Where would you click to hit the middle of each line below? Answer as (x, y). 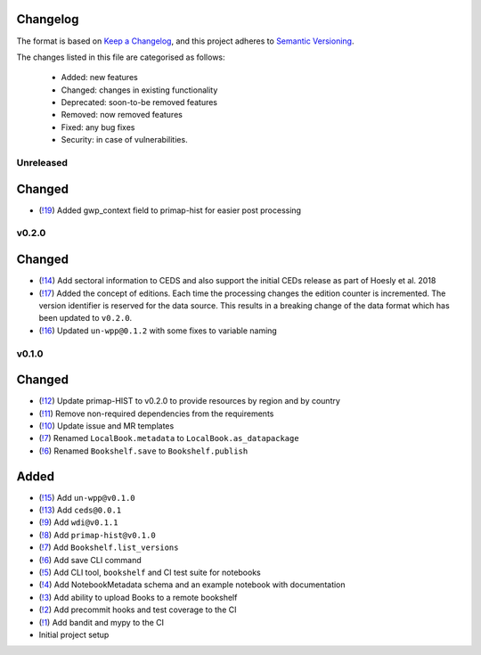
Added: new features (99, 78)
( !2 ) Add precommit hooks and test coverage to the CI (138, 610)
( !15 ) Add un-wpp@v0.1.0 (87, 497)
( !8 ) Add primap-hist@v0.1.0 (97, 535)
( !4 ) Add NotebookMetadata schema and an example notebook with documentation (192, 585)
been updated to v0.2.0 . (86, 318)
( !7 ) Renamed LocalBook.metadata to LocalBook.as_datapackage (169, 438)
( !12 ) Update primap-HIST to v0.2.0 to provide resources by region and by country (189, 401)
